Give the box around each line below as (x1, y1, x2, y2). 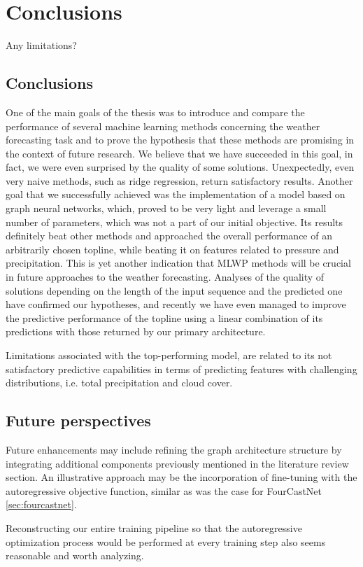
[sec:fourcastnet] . (6, 497, 77, 512)
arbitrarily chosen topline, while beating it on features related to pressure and (6, 241, 339, 256)
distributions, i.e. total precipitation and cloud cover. (6, 375, 233, 390)
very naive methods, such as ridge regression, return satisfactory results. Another (6, 173, 353, 188)
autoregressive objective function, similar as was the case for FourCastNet (6, 483, 322, 498)
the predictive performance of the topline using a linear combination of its (6, 310, 323, 325)
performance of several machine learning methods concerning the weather (6, 118, 320, 133)
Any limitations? (6, 38, 77, 52)
